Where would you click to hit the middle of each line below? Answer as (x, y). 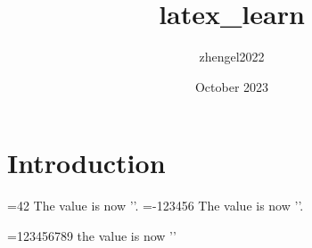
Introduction (86, 163)
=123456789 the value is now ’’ (92, 235)
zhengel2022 (232, 57)
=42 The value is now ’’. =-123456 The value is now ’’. (156, 206)
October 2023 (232, 86)
